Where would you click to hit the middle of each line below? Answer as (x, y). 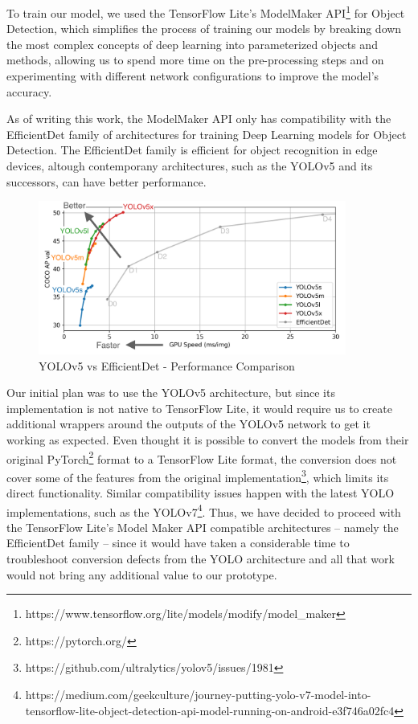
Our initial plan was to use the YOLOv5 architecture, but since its (171, 393)
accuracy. (29, 91)
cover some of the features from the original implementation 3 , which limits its (198, 476)
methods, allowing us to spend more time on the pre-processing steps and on (195, 60)
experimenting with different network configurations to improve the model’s (193, 76)
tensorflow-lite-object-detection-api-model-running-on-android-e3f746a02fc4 (210, 710)
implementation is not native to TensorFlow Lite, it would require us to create (199, 408)
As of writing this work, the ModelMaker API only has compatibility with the (199, 119)
